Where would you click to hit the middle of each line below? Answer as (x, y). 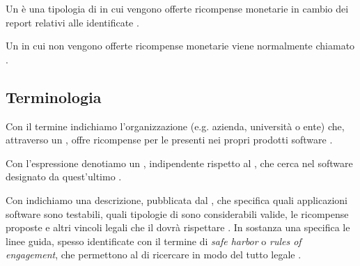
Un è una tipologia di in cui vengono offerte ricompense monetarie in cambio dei (177, 8)
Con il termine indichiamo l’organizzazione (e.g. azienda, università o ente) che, (175, 126)
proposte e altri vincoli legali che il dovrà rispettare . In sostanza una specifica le (178, 227)
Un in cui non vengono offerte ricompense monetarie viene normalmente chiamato (180, 46)
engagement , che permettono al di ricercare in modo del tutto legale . (154, 255)
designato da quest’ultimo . (64, 177)
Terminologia (54, 96)
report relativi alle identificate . (72, 22)
